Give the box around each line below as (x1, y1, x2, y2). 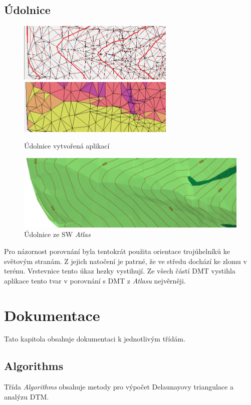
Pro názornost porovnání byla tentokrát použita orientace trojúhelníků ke (4, 245, 230, 256)
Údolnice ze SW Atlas (24, 229, 91, 239)
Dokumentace (4, 304, 100, 325)
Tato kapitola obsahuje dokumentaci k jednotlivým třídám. (4, 333, 185, 344)
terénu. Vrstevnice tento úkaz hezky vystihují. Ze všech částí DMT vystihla (4, 265, 235, 276)
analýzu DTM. (4, 391, 49, 401)
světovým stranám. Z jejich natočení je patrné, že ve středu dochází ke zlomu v (4, 255, 247, 266)
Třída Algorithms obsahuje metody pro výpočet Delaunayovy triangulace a (4, 381, 233, 392)
